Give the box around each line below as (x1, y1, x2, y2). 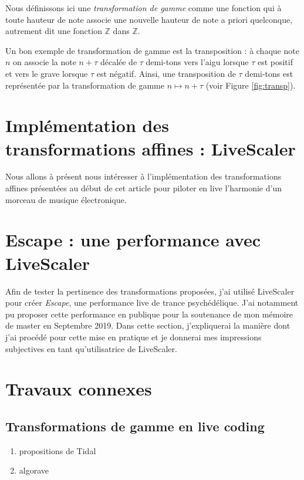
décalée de (100, 56, 137, 68)
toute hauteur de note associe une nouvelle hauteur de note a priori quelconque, (5, 13, 293, 25)
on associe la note (13, 56, 76, 68)
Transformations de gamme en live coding (5, 417, 265, 435)
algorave (19, 464, 49, 476)
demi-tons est (245, 67, 293, 79)
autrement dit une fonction (5, 25, 102, 37)
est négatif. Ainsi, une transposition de (96, 67, 236, 79)
